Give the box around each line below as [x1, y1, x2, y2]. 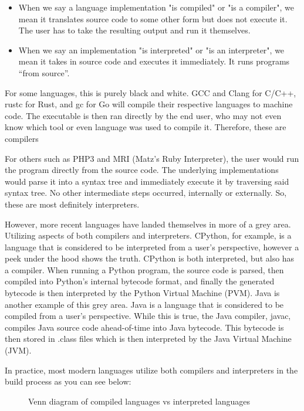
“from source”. [18, 66, 70, 79]
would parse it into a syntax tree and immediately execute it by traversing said [5, 175, 289, 187]
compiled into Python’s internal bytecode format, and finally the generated [5, 275, 275, 287]
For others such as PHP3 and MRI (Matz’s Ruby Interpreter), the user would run [5, 152, 299, 164]
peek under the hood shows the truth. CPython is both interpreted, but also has [5, 252, 295, 264]
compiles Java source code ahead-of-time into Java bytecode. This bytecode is [5, 321, 284, 333]
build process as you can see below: [5, 375, 131, 388]
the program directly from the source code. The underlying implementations [5, 164, 279, 176]
